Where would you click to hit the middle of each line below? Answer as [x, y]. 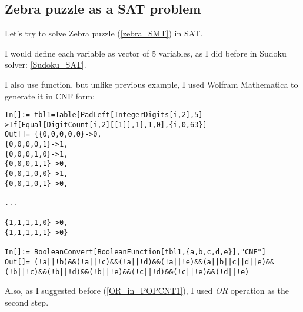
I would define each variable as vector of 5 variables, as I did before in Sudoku [146, 53]
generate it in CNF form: [50, 96]
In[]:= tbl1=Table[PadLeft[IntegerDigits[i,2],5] [104, 115]
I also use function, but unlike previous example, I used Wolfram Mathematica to [151, 84]
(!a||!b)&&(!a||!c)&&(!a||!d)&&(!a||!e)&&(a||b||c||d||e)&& [154, 262]
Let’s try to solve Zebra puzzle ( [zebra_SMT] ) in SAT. [104, 33]
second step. [27, 302]
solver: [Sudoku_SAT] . [46, 64]
